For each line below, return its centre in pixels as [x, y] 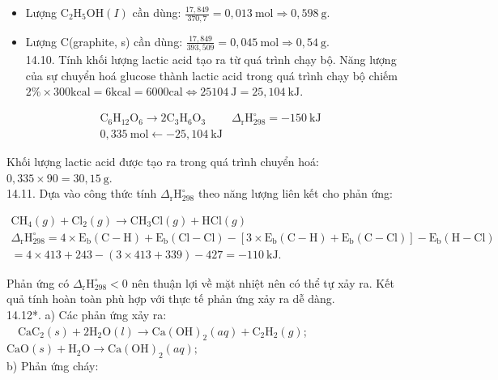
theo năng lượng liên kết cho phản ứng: [295, 193]
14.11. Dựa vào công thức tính [82, 193]
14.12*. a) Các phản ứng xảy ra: [87, 314]
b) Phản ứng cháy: [53, 366]
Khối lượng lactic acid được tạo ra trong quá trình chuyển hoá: [163, 161]
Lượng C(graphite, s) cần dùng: [104, 41]
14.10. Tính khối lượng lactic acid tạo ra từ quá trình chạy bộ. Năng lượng [211, 60]
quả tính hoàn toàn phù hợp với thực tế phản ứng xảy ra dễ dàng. [171, 299]
